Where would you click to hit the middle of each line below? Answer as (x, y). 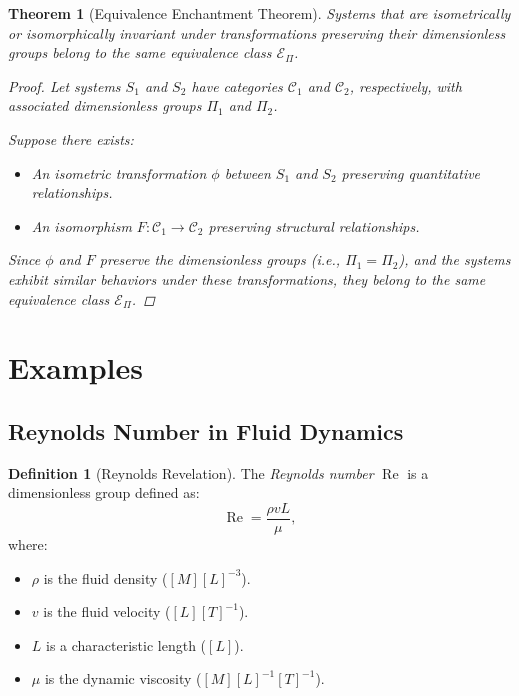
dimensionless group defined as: (104, 492)
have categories (237, 85)
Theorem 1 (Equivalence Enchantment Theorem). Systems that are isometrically (259, 13)
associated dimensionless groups (105, 105)
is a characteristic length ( (126, 644)
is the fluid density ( (105, 577)
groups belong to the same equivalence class (140, 52)
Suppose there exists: (71, 138)
